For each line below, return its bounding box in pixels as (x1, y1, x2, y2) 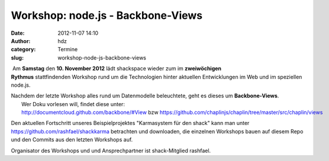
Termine (57, 46, 78, 53)
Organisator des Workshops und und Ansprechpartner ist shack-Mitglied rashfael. (11, 147, 211, 154)
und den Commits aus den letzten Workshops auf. (11, 136, 133, 143)
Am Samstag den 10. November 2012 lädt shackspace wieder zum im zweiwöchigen (12, 65, 222, 72)
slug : (11, 54, 24, 61)
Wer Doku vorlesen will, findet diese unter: (21, 100, 125, 107)
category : (11, 46, 36, 53)
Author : (11, 37, 31, 44)
